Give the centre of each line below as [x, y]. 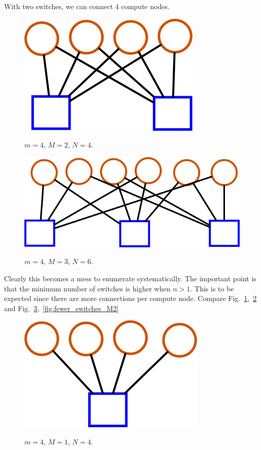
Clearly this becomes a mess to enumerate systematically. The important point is [130, 278]
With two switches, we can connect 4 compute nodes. [87, 6]
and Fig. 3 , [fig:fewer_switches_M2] [61, 308]
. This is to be [212, 288]
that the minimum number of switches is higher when [87, 288]
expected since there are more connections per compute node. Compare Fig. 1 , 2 [130, 298]
